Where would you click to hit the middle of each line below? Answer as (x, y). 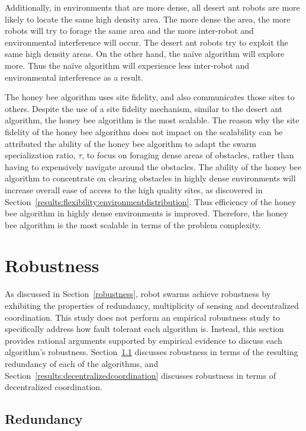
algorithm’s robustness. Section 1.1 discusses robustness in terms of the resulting (152, 352)
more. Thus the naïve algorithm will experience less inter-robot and (127, 65)
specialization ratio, (40, 155)
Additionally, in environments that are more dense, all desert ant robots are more (152, 7)
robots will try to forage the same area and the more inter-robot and (129, 31)
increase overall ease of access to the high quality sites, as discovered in (134, 189)
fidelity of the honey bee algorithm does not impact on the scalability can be (144, 131)
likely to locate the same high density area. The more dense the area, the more (148, 19)
